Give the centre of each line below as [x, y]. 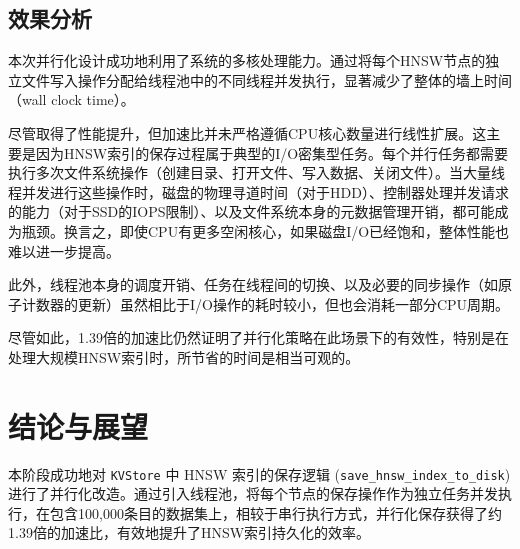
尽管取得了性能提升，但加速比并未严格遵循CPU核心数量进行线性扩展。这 [247, 132]
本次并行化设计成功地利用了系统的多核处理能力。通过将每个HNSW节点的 [247, 60]
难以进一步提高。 [64, 250]
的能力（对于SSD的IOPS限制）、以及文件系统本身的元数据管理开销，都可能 [251, 211]
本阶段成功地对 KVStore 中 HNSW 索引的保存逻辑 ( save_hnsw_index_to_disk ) [259, 473]
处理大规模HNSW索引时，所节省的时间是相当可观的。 [184, 356]
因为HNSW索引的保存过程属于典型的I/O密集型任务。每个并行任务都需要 [272, 152]
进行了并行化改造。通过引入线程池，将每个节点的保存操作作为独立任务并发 [253, 493]
